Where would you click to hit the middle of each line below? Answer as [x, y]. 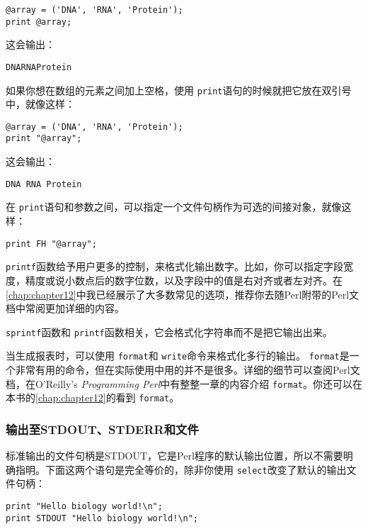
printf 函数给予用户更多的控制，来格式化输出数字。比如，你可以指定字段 [174, 266]
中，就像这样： [40, 104]
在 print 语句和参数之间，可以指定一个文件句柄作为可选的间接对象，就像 [174, 207]
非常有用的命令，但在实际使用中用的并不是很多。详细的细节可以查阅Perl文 [188, 370]
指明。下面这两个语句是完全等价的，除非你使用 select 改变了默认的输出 [181, 469]
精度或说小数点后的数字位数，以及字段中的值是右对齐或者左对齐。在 [184, 280]
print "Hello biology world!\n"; [84, 506]
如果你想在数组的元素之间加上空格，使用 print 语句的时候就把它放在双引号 [179, 90]
